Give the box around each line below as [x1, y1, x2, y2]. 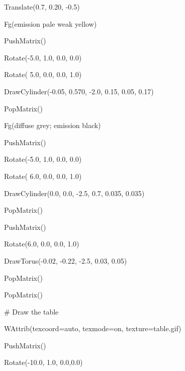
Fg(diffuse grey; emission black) [4, 120, 101, 131]
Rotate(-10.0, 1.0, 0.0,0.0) [4, 357, 83, 367]
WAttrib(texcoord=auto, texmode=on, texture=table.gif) [4, 323, 181, 334]
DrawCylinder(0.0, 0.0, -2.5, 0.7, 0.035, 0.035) [4, 188, 145, 198]
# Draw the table [4, 306, 59, 317]
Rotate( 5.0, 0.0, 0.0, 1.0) [4, 69, 82, 80]
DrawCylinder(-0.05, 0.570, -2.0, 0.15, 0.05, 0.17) [4, 86, 154, 96]
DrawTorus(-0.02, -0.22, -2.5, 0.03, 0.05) [4, 255, 127, 266]
